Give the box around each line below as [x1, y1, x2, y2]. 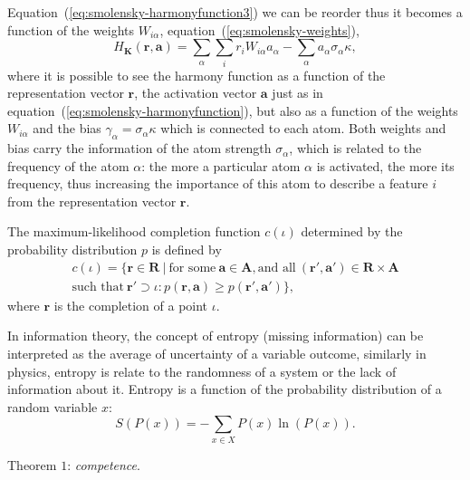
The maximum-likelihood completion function [7, 222, 261, 241]
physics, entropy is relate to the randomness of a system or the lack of [7, 361, 397, 380]
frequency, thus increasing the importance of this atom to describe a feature [7, 174, 428, 193]
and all [257, 261, 296, 274]
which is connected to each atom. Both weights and [160, 119, 446, 138]
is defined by [151, 240, 222, 259]
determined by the [301, 222, 403, 241]
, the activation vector [134, 83, 257, 102]
